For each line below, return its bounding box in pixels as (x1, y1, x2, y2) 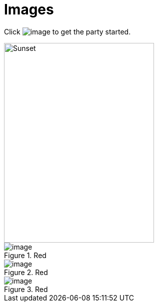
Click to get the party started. (4, 27, 131, 36)
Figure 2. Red (4, 268, 48, 277)
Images (4, 1, 54, 18)
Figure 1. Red (4, 251, 46, 260)
